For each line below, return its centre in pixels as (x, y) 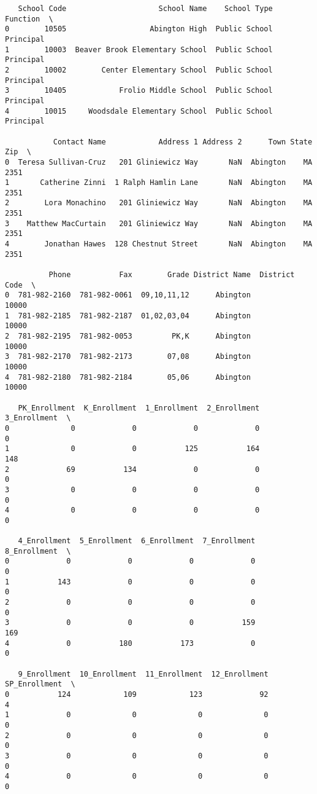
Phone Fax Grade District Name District (172, 275)
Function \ (29, 19)
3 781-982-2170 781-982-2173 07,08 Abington (128, 357)
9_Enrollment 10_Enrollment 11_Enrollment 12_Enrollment (143, 674)
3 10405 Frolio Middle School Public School (139, 91)
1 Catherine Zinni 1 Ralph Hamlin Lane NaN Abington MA (159, 183)
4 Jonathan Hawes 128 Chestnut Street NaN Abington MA (159, 244)
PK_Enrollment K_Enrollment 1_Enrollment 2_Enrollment (139, 408)
